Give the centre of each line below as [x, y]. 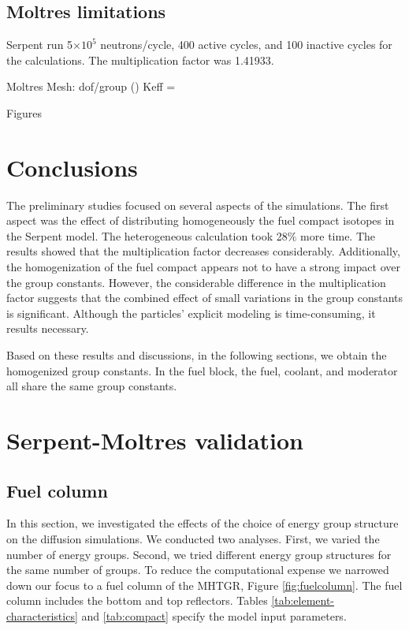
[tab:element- [303, 600]
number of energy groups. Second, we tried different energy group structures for [199, 554]
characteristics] [42, 615]
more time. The [338, 235]
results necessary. [48, 328]
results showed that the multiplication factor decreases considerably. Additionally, [203, 251]
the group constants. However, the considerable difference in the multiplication [196, 282]
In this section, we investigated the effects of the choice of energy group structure [203, 523]
